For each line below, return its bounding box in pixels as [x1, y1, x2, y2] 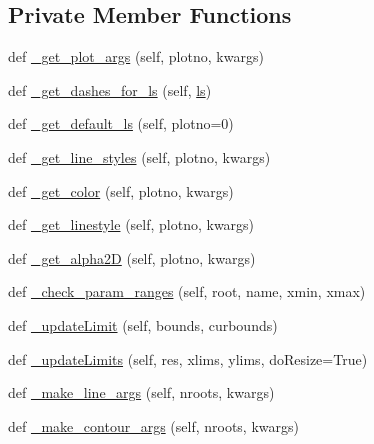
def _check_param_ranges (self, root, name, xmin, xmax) [8, 281, 366, 302]
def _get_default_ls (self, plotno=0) [8, 113, 234, 134]
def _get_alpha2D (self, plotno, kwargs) [8, 247, 256, 268]
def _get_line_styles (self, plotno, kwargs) [8, 146, 271, 167]
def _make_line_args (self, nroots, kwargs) [8, 382, 275, 403]
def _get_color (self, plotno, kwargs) [8, 180, 234, 201]
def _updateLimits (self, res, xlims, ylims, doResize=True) [8, 348, 368, 369]
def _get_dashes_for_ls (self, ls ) [8, 79, 212, 100]
